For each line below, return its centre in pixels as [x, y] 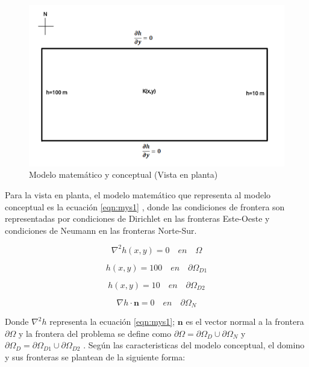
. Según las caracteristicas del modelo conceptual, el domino [194, 345]
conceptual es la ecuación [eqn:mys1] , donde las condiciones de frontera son [145, 206]
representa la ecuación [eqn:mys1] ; [112, 322]
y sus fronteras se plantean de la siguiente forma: [95, 357]
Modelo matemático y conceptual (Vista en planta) [123, 174]
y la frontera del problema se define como [95, 333]
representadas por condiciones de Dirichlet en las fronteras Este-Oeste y [137, 218]
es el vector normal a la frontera [245, 322]
